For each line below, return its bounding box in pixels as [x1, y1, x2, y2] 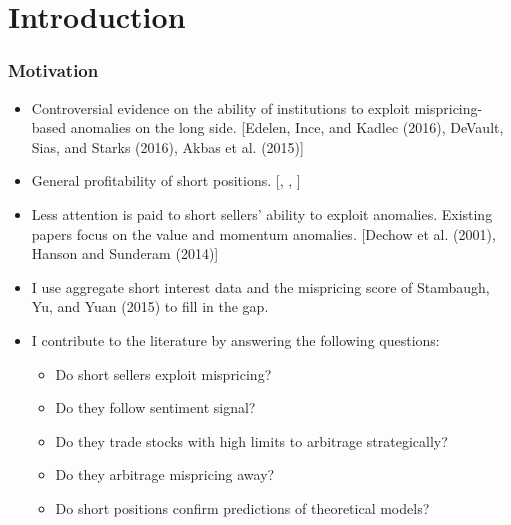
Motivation [8, 58, 99, 83]
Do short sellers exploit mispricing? [55, 363, 272, 384]
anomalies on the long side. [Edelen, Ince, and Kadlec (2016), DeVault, [70, 117, 504, 138]
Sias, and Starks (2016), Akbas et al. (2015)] [31, 136, 304, 157]
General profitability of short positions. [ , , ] [31, 170, 301, 191]
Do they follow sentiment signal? [55, 397, 256, 418]
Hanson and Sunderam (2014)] [31, 243, 219, 264]
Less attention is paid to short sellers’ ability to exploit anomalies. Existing [31, 203, 493, 224]
